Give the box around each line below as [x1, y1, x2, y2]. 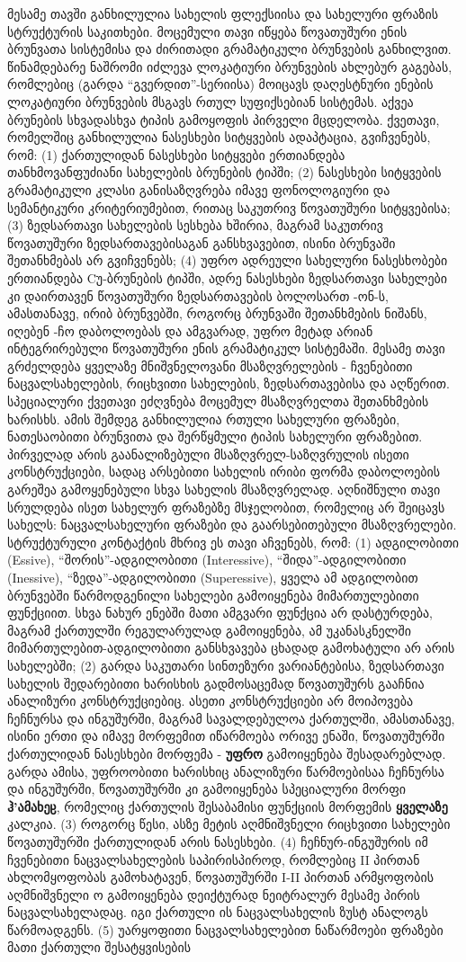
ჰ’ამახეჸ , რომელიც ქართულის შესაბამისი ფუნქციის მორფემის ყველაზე [7, 797, 448, 815]
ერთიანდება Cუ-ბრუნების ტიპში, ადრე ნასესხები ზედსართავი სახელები [7, 268, 448, 287]
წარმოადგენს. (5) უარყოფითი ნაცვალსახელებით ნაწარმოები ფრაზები [7, 920, 444, 939]
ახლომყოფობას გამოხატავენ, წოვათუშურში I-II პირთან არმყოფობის [7, 868, 434, 886]
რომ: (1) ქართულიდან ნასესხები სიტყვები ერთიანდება [7, 145, 345, 164]
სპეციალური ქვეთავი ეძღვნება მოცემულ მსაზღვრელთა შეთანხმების [7, 392, 429, 411]
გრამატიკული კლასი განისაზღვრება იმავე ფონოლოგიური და [7, 180, 390, 199]
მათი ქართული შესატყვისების [7, 938, 192, 957]
